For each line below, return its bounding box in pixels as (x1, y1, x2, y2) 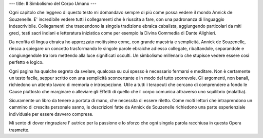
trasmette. (9, 127, 30, 133)
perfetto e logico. (9, 59, 44, 65)
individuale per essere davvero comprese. (9, 111, 94, 117)
